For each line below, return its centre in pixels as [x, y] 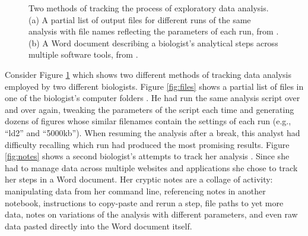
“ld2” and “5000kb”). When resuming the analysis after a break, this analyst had [153, 132]
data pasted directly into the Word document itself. [99, 226]
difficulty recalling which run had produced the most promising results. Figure [147, 144]
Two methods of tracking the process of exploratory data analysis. [149, 8]
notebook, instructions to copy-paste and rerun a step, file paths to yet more [144, 202]
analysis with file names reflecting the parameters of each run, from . [154, 31]
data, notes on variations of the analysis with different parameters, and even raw [151, 214]
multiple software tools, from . [83, 54]
